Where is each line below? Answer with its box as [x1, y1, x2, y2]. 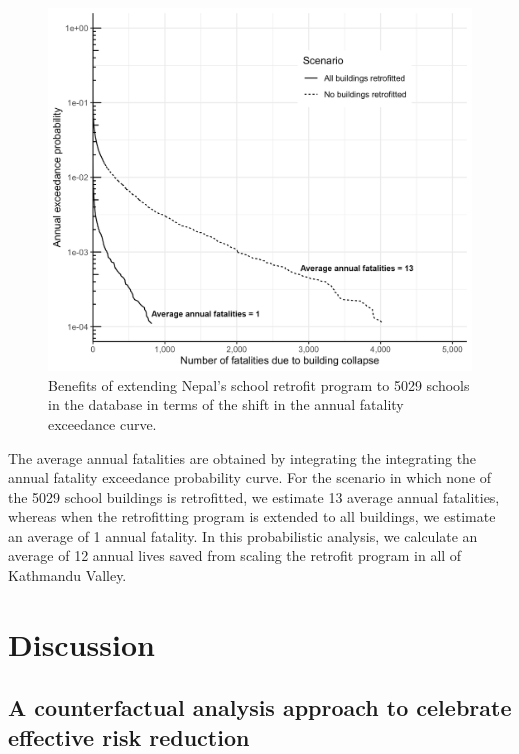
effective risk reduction [8, 721, 250, 752]
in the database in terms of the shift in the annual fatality [48, 394, 404, 415]
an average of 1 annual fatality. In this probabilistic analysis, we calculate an [8, 525, 478, 546]
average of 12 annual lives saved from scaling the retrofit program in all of [8, 545, 462, 566]
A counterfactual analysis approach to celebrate [8, 692, 512, 723]
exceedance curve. [48, 413, 157, 434]
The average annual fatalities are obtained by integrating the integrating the [8, 447, 477, 468]
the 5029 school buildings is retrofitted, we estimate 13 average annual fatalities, [8, 486, 500, 507]
